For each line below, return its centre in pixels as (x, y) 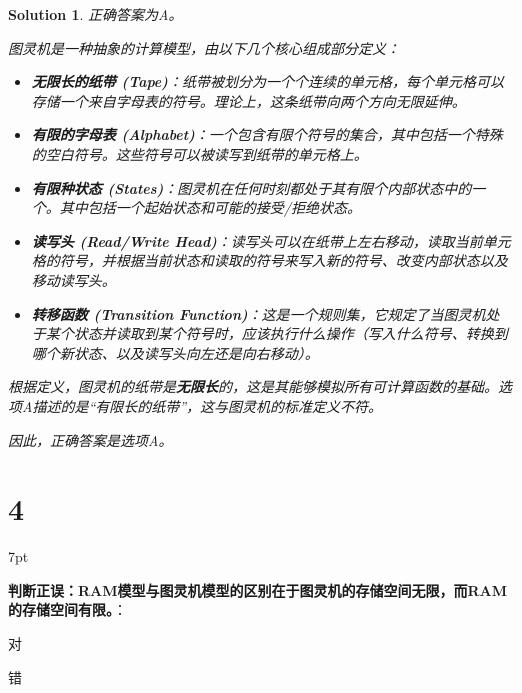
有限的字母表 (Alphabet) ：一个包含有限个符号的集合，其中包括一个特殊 (267, 134)
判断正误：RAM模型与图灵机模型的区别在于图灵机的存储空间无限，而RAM (258, 589)
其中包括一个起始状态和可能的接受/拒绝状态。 (210, 207)
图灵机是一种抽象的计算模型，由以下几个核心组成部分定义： (204, 47)
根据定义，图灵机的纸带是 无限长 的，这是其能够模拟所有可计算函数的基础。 (253, 386)
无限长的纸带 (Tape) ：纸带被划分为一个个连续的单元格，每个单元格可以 (267, 81)
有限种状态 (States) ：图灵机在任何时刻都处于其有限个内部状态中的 (251, 187)
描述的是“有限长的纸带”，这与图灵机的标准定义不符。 (207, 405)
